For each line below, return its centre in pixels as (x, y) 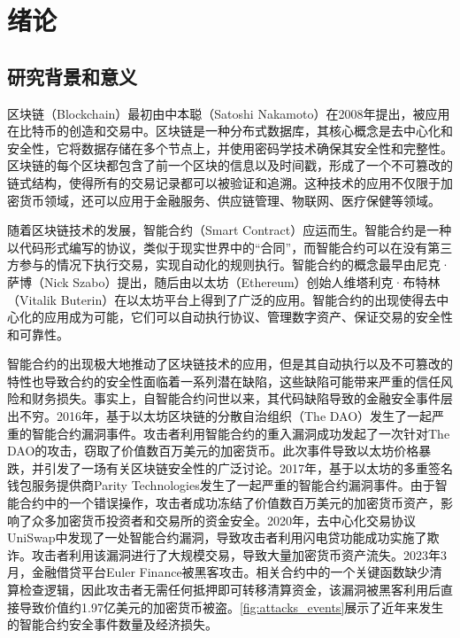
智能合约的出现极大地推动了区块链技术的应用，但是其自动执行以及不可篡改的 (230, 364)
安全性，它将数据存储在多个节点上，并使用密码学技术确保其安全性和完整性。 (230, 148)
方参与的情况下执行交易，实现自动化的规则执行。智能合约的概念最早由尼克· (229, 265)
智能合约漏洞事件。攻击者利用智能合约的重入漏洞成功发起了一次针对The (241, 433)
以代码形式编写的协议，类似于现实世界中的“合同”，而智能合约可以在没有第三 (230, 247)
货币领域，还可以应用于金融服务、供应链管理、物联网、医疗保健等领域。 (230, 200)
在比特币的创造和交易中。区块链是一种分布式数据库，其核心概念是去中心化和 (230, 131)
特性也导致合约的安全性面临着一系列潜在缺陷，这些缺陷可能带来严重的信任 (224, 381)
